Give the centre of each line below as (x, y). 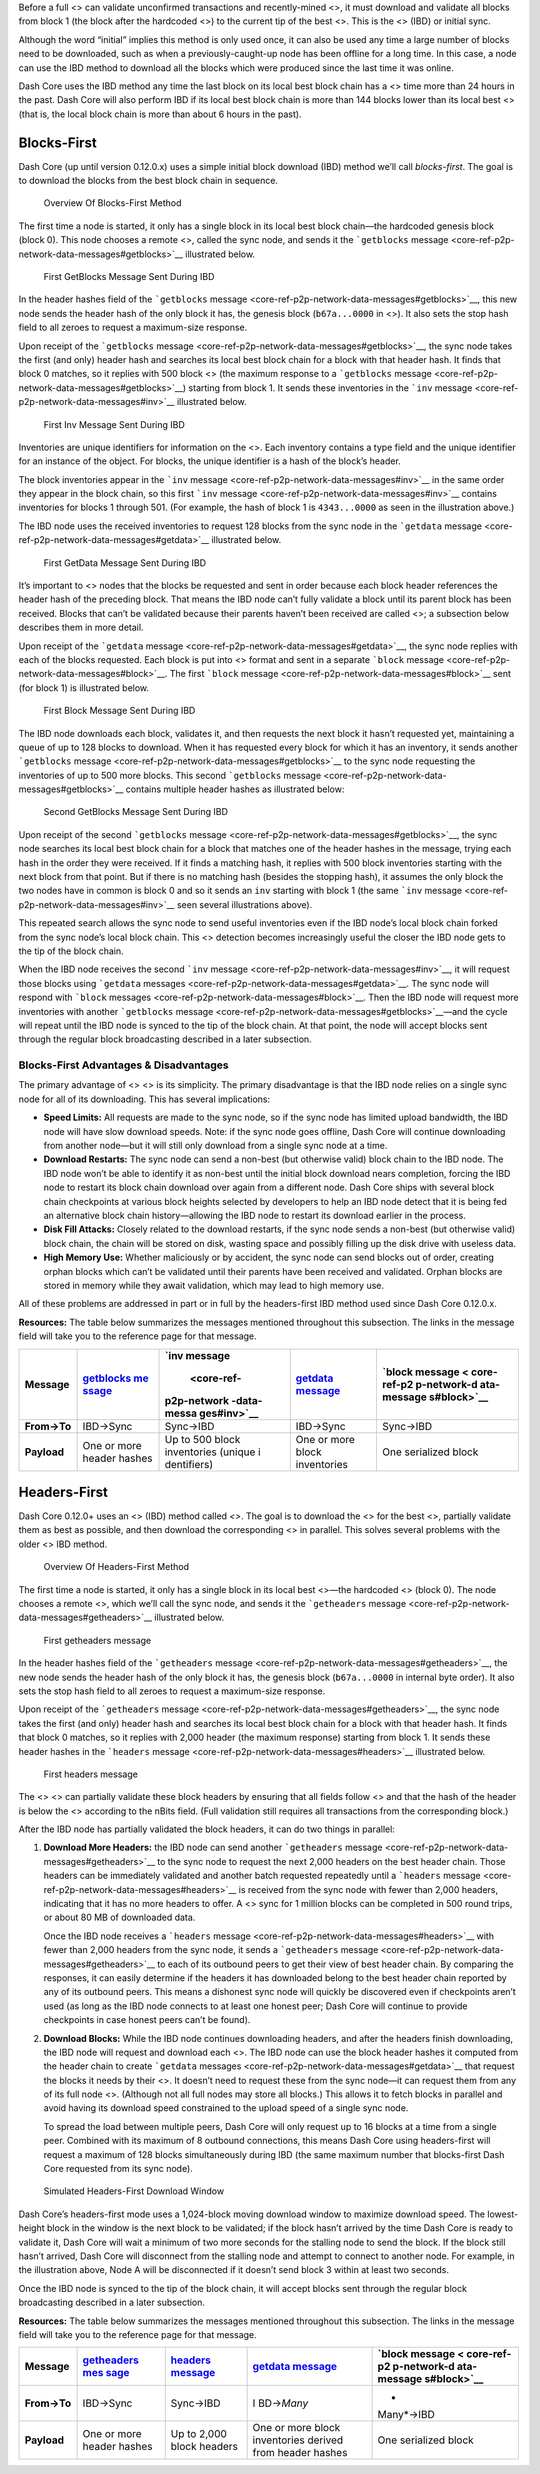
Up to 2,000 (198, 2434)
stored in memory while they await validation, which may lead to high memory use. (214, 1285)
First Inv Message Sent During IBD (114, 424)
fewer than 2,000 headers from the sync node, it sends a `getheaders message (211, 1950)
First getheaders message (97, 1640)
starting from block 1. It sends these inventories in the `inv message (330, 387)
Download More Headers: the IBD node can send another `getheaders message (213, 1847)
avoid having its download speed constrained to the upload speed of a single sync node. (226, 2108)
